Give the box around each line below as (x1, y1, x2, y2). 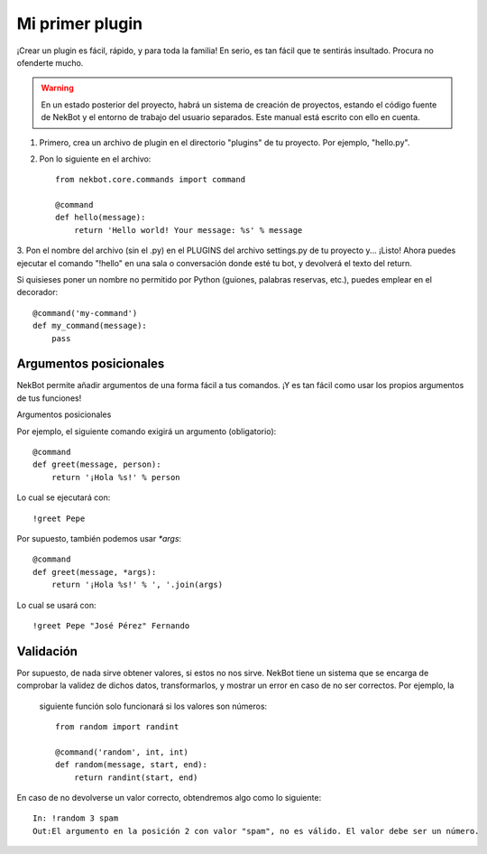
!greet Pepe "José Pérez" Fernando (32, 620, 190, 631)
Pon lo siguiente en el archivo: (39, 153, 152, 164)
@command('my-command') (32, 308, 138, 318)
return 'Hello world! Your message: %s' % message (73, 225, 303, 235)
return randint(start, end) (73, 772, 198, 783)
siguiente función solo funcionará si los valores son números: (39, 701, 268, 711)
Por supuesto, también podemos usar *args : (16, 534, 182, 543)
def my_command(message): (32, 320, 148, 331)
